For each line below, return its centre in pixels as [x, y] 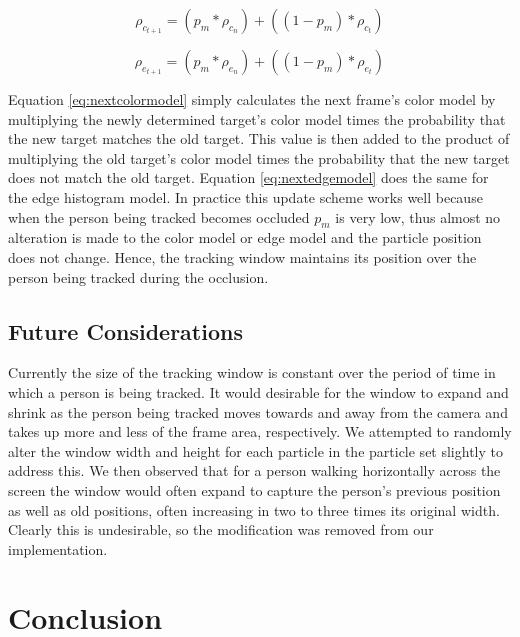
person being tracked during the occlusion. [138, 276]
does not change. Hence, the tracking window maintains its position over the [242, 256]
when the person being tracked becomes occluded [159, 216]
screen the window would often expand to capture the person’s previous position [254, 489]
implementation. [58, 548]
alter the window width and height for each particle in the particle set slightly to [255, 450]
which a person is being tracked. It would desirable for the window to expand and [258, 391]
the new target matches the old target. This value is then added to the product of [259, 138]
